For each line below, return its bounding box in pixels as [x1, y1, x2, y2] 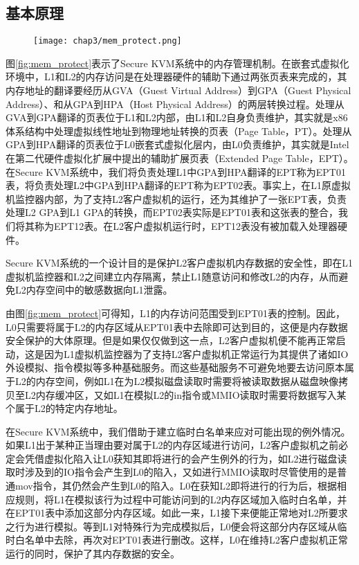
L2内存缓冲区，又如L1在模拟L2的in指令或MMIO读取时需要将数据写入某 [24, 387, 347, 402]
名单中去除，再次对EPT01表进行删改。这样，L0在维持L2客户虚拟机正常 [24, 532, 348, 547]
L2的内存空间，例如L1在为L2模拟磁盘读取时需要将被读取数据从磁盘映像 [15, 373, 339, 388]
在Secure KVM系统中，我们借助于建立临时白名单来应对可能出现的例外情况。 [6, 424, 351, 438]
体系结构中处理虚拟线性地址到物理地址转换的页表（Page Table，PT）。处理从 [6, 123, 352, 138]
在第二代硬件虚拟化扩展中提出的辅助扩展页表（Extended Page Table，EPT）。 [6, 151, 353, 165]
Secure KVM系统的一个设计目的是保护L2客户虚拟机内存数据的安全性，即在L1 [6, 255, 353, 270]
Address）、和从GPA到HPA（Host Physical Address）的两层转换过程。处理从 [6, 96, 344, 111]
